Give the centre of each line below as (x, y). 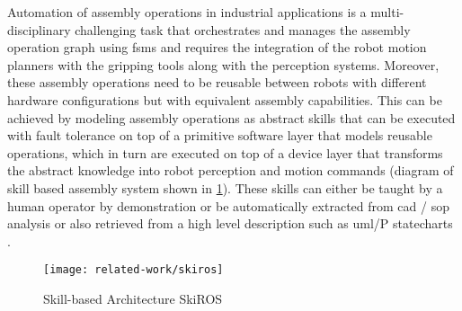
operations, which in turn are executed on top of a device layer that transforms (225, 152)
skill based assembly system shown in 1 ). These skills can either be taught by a (225, 187)
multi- (387, 12)
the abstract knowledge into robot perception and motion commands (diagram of (231, 170)
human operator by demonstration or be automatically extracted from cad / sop (228, 205)
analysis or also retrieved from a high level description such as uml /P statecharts (230, 223)
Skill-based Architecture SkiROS (133, 298)
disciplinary (39, 29)
